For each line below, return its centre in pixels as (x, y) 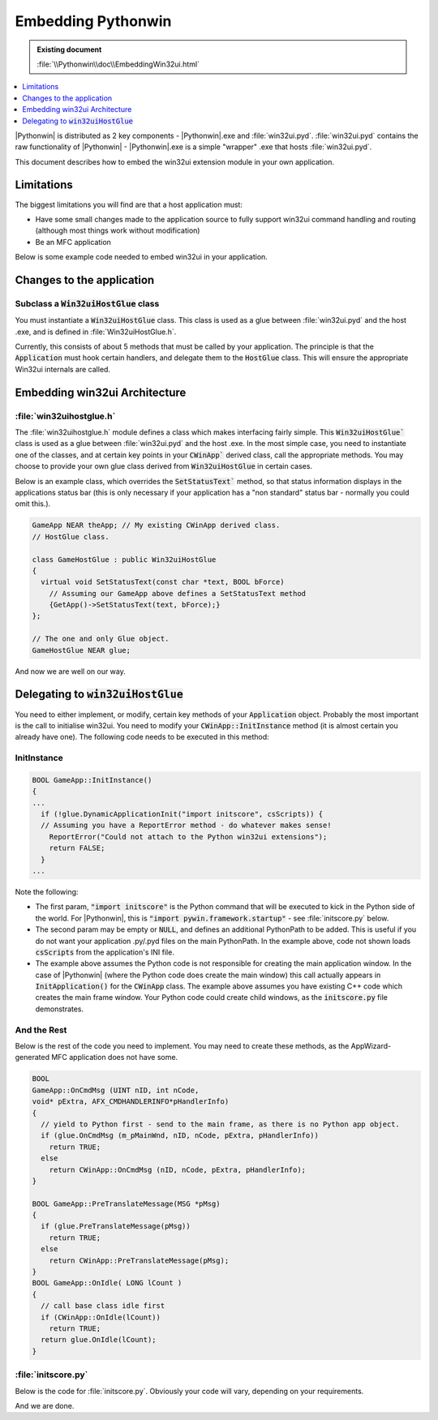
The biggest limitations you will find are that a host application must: (129, 204)
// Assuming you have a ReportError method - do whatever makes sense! (186, 826)
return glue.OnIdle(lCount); (99, 1340)
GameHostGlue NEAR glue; (82, 650)
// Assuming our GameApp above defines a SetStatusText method (178, 593)
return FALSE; (77, 848)
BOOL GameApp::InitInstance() (92, 780)
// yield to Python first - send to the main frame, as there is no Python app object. (221, 1124)
